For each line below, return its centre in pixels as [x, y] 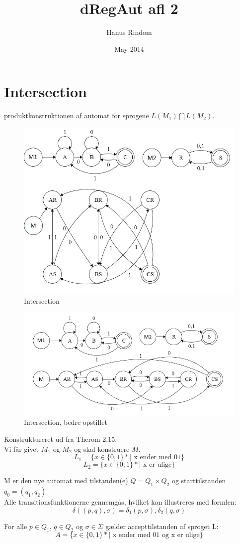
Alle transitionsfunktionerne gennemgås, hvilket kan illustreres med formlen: [120, 502]
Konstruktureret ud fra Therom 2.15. [61, 439]
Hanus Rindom [129, 32]
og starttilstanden [199, 480]
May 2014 [129, 49]
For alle [16, 526]
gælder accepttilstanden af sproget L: [162, 526]
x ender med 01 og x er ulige [156, 535]
